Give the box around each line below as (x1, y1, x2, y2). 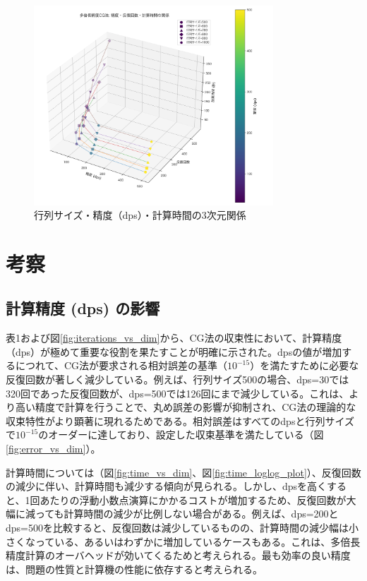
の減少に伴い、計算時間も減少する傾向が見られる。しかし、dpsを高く (6, 479, 327, 493)
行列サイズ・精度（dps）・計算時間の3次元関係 (34, 208, 246, 222)
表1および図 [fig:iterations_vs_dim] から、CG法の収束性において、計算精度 (6, 330, 342, 345)
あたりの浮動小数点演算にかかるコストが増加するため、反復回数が (40, 492, 347, 507)
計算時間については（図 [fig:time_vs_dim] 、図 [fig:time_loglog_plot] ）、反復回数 (6, 465, 361, 479)
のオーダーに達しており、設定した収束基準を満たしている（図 (38, 427, 324, 442)
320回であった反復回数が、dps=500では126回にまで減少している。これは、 (6, 385, 349, 400)
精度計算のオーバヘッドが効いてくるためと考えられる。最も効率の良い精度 (6, 548, 351, 563)
